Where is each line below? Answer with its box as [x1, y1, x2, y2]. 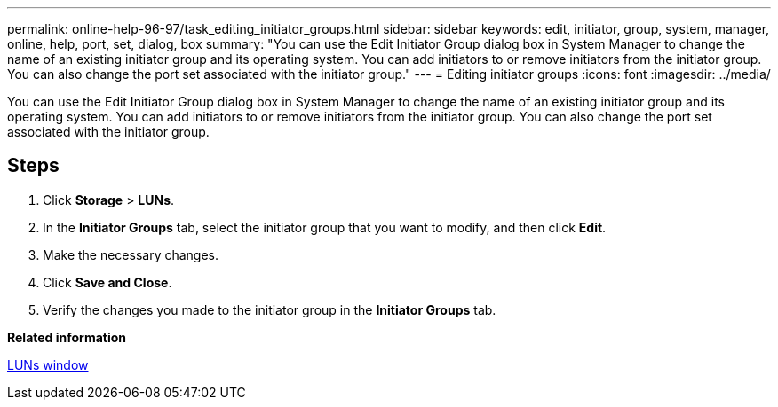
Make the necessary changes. [43, 247, 219, 262]
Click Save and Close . [43, 274, 172, 290]
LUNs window [7, 356, 89, 372]
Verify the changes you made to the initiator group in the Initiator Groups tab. [43, 301, 496, 317]
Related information [7, 329, 127, 345]
